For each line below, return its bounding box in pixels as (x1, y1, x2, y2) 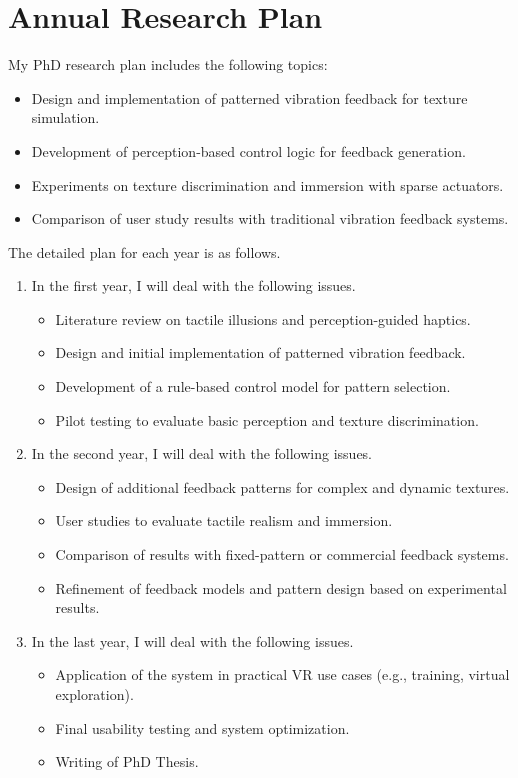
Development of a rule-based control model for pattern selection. (55, 376, 451, 397)
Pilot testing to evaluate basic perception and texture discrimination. (55, 409, 479, 430)
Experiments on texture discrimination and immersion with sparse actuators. (31, 174, 504, 195)
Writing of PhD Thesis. (55, 751, 199, 772)
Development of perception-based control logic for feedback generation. (31, 140, 466, 161)
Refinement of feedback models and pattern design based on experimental (55, 577, 507, 598)
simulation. (31, 107, 100, 128)
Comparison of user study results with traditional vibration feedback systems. (31, 208, 509, 229)
